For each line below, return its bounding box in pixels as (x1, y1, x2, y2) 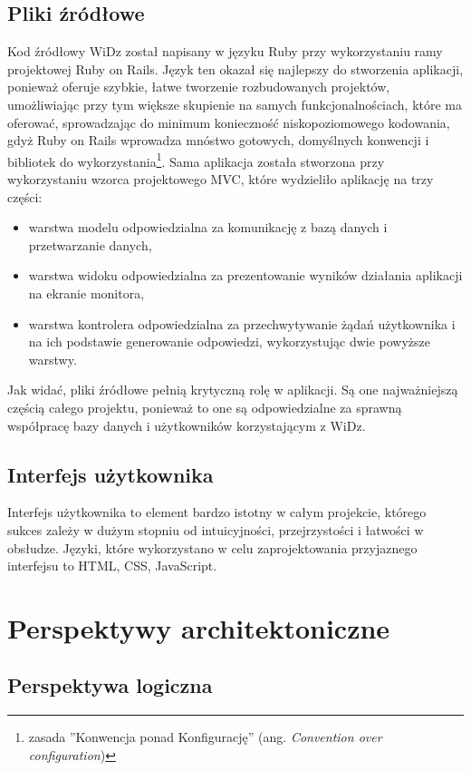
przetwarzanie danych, (28, 235, 152, 254)
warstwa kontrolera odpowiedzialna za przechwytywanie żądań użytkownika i (28, 314, 456, 333)
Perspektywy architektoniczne (7, 609, 390, 646)
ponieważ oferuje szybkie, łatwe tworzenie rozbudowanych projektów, (7, 77, 390, 96)
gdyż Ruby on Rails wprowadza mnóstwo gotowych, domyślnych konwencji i (7, 131, 429, 150)
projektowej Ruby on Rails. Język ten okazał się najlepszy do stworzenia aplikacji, (7, 59, 464, 78)
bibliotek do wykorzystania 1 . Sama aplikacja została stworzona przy (7, 149, 385, 171)
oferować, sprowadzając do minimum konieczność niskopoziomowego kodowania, (7, 112, 450, 132)
